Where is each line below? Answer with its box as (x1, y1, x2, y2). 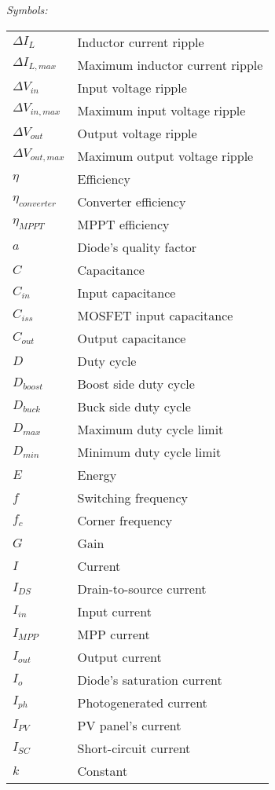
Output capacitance (77, 328, 186, 347)
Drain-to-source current (77, 579, 207, 598)
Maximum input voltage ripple (77, 101, 246, 119)
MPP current (77, 624, 150, 643)
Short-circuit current (77, 738, 191, 757)
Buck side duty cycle (77, 397, 191, 415)
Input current (77, 602, 152, 620)
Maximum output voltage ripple (77, 146, 254, 165)
